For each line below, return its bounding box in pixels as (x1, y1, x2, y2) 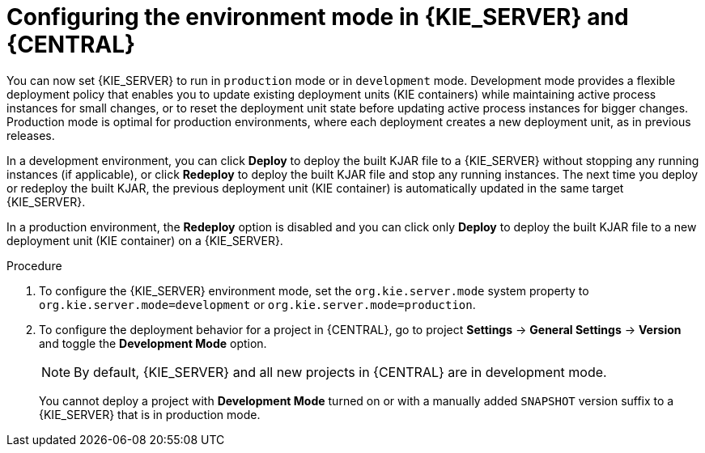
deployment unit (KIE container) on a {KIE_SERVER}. (6, 233, 283, 248)
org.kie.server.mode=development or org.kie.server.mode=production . (39, 297, 476, 311)
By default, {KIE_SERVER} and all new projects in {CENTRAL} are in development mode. (74, 363, 607, 380)
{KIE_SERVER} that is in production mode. (39, 407, 261, 421)
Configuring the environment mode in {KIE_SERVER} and (6, 3, 629, 31)
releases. (6, 128, 55, 142)
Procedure (6, 258, 62, 273)
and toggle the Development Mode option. (39, 336, 267, 350)
